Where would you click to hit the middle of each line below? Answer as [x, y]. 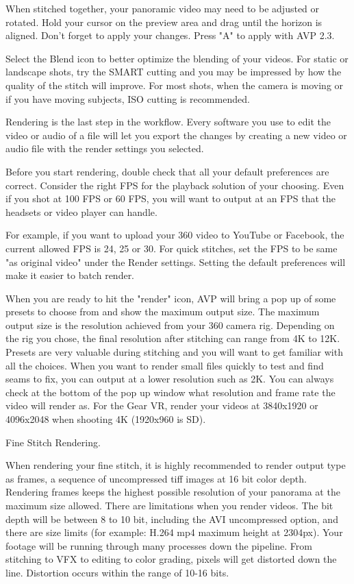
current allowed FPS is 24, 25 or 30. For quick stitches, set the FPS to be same [172, 248]
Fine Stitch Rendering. [53, 442]
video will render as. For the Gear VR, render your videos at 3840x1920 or [162, 405]
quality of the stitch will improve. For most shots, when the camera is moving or [175, 85]
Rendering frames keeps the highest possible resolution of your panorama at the [173, 492]
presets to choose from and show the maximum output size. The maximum [163, 312]
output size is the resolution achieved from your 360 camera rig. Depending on [170, 325]
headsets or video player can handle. [81, 211]
